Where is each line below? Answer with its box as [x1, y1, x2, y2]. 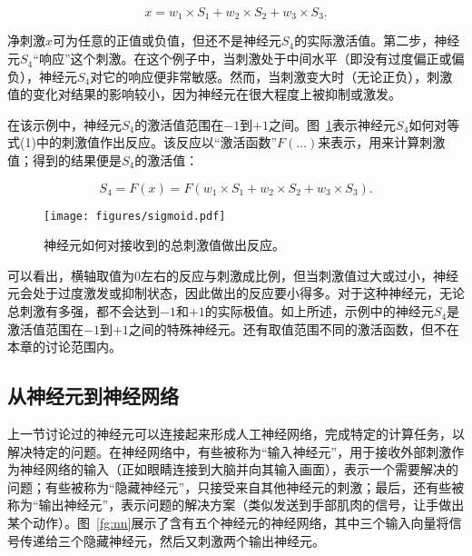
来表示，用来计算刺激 [318, 133, 446, 152]
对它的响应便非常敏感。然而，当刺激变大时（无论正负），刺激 [90, 66, 453, 85]
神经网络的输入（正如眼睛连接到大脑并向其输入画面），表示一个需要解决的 [19, 460, 458, 479]
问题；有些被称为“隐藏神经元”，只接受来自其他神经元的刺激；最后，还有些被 [7, 477, 465, 496]
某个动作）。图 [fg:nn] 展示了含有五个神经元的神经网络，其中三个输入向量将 [7, 513, 449, 531]
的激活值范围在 [134, 114, 224, 134]
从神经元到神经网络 [7, 382, 179, 410]
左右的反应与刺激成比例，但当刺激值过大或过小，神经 [141, 265, 458, 284]
